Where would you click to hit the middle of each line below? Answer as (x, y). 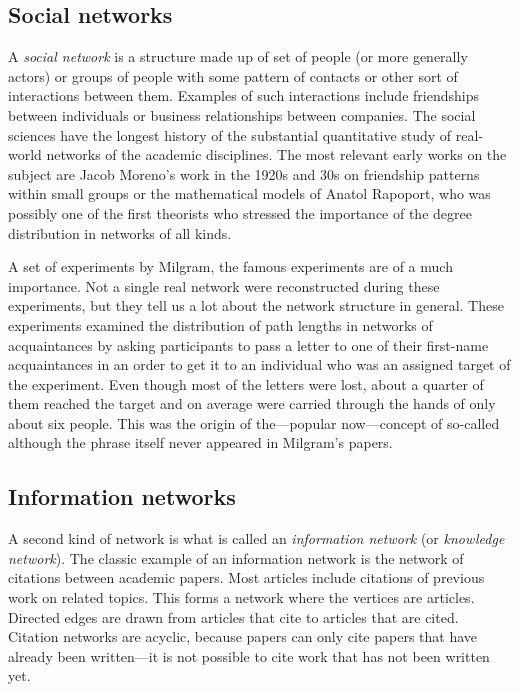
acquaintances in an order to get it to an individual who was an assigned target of (259, 364)
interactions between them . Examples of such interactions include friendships (243, 95)
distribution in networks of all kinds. (120, 232)
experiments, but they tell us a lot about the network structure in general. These (256, 305)
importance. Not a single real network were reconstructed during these (224, 285)
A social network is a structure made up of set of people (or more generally (238, 56)
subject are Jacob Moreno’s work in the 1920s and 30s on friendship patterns (244, 173)
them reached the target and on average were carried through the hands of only (252, 403)
